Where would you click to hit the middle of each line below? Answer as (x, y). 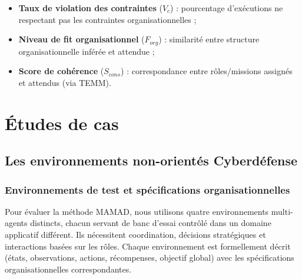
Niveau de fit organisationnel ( (82, 39)
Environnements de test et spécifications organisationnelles (147, 189)
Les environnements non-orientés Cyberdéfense (151, 160)
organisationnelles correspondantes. (68, 269)
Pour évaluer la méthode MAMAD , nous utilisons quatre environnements (137, 211)
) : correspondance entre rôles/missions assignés (207, 71)
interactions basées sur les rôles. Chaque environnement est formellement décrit (148, 246)
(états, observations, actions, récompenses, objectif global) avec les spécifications (150, 258)
